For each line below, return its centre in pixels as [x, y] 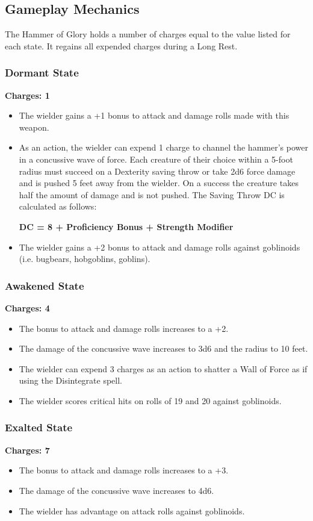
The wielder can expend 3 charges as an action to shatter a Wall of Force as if [163, 368]
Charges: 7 [27, 450]
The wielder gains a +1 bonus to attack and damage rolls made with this [154, 115]
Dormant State [42, 73]
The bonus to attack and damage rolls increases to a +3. [124, 470]
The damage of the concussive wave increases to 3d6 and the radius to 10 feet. [163, 348]
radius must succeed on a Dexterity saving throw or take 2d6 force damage [157, 171]
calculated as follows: [58, 206]
